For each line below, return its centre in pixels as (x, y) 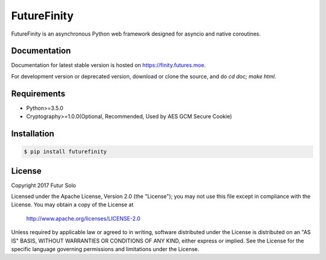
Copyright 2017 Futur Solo (44, 185)
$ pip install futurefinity (65, 152)
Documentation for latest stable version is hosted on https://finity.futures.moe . (109, 65)
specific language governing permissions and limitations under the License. (105, 249)
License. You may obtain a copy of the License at (72, 205)
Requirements (38, 94)
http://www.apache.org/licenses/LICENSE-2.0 (83, 218)
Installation (33, 134)
